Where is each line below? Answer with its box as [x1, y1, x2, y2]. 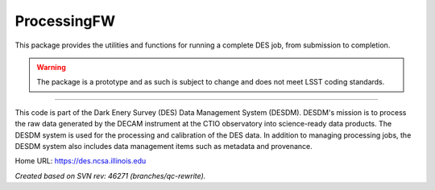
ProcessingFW [14, 12, 116, 30]
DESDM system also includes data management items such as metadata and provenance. [14, 141, 313, 151]
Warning [36, 62, 66, 72]
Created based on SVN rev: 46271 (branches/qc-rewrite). [14, 171, 206, 180]
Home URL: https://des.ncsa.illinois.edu [14, 156, 147, 166]
